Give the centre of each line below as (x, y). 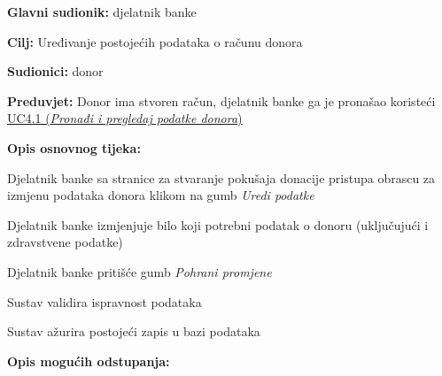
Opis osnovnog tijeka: (74, 147)
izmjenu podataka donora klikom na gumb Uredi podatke (161, 195)
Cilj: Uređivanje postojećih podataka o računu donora (155, 41)
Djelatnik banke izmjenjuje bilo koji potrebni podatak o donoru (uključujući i (218, 224)
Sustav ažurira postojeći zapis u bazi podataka (134, 331)
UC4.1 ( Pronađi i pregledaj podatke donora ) (125, 118)
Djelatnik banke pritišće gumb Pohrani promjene (140, 271)
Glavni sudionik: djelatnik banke (102, 12)
